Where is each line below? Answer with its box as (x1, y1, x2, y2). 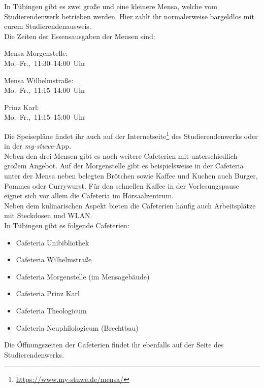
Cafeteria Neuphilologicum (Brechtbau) (16, 322, 139, 333)
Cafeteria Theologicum (16, 305, 87, 315)
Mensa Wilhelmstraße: (4, 75, 74, 85)
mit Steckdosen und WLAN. (4, 210, 92, 221)
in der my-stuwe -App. (4, 140, 72, 151)
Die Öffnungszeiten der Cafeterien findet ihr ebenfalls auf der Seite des (4, 339, 224, 350)
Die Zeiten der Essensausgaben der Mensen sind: (4, 30, 155, 41)
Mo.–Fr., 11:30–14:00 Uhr (4, 57, 86, 68)
